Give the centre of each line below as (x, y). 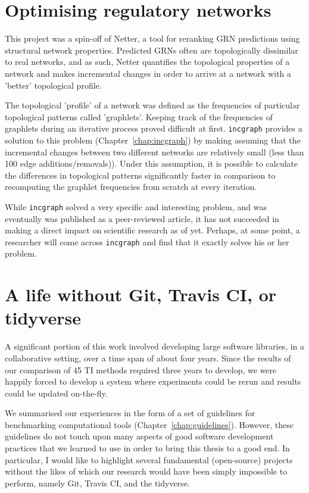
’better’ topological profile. (53, 85)
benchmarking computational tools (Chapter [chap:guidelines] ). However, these (149, 424)
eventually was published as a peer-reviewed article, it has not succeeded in (142, 218)
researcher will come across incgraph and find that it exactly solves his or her (147, 241)
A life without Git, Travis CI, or (141, 294)
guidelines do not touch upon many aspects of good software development (139, 436)
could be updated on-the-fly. (56, 393)
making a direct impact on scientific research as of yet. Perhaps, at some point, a (152, 230)
